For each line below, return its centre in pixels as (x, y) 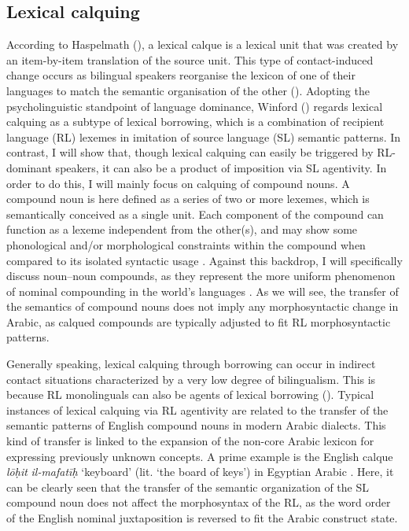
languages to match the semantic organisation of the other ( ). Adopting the (188, 90)
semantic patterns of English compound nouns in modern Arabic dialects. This (196, 425)
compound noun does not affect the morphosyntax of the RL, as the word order (199, 502)
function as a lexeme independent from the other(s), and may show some (182, 229)
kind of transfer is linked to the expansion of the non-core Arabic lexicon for (190, 441)
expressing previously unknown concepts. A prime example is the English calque (200, 456)
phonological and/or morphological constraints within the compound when (186, 244)
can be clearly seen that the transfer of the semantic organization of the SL (188, 487)
